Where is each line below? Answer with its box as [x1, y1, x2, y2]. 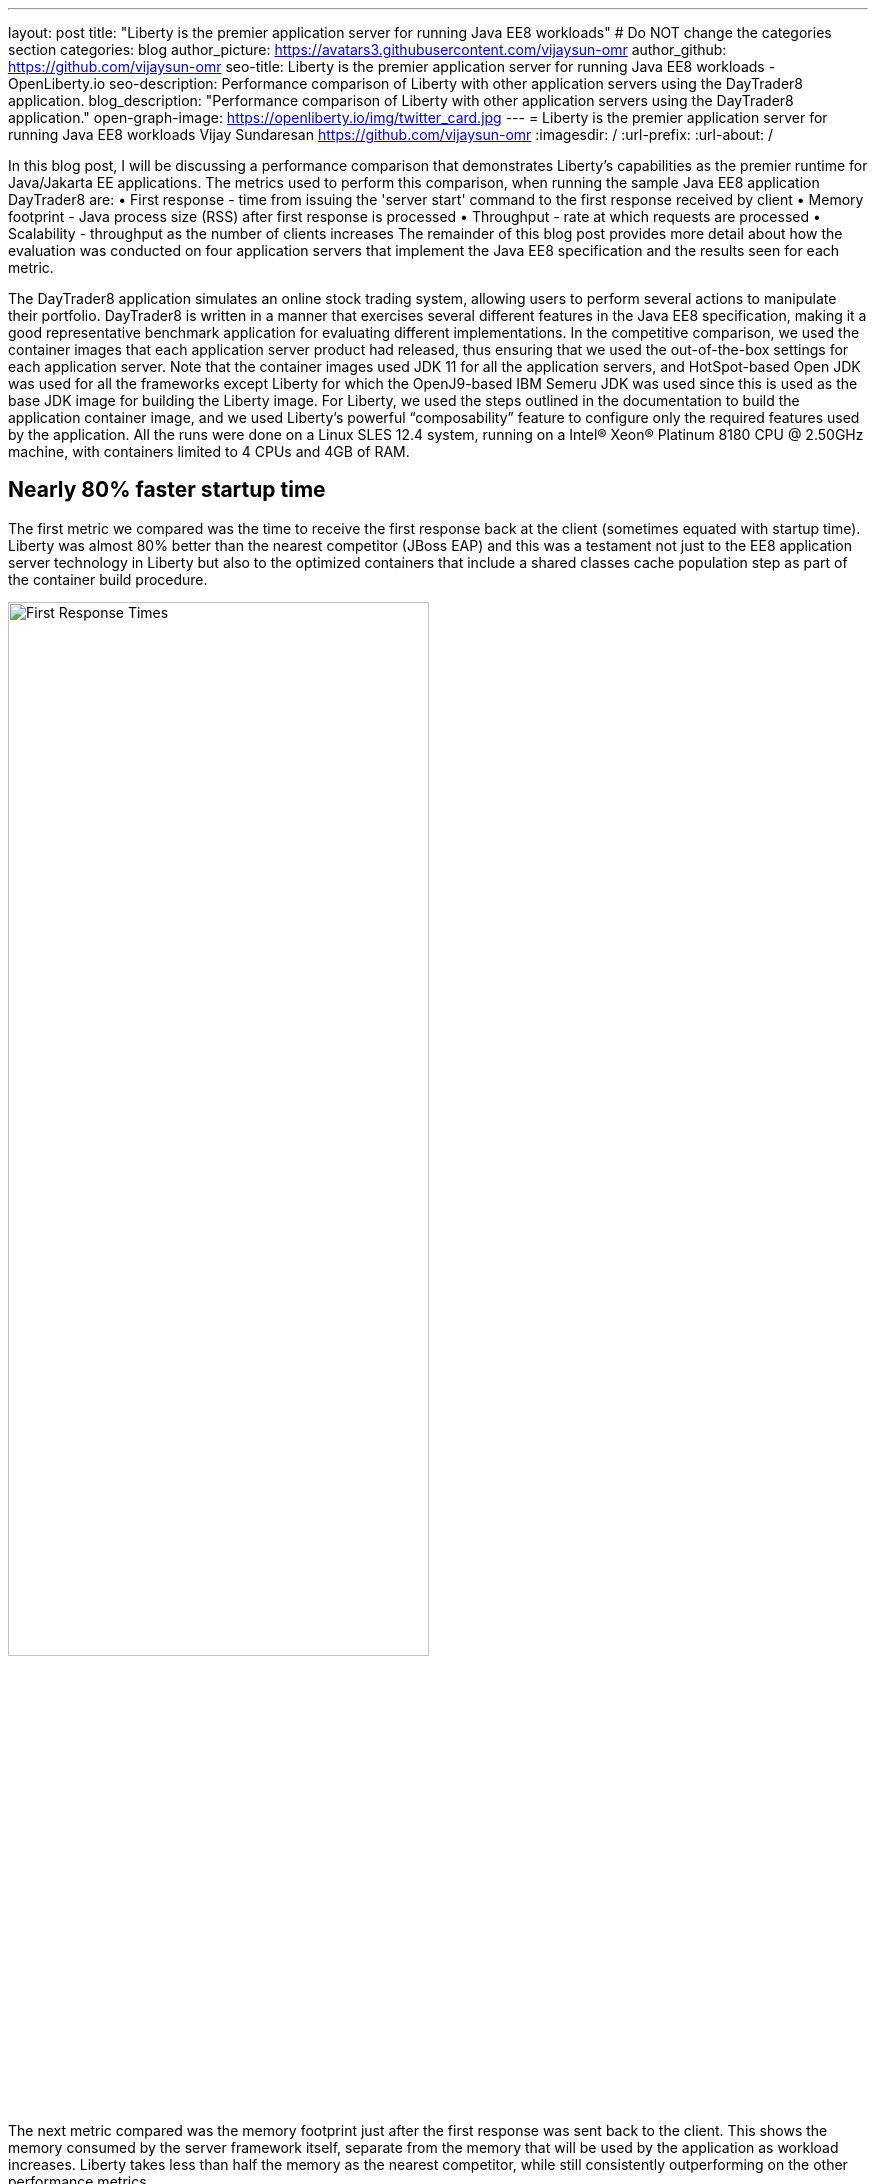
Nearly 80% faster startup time [8, 477, 326, 503]
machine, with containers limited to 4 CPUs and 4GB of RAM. [8, 443, 410, 460]
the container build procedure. [8, 570, 208, 588]
